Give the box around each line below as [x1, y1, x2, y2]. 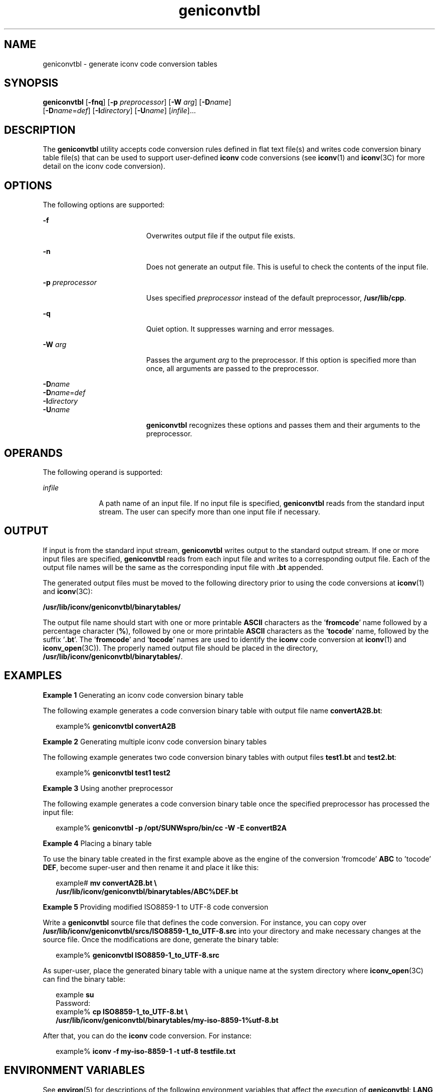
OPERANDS [4, 446, 63, 459]
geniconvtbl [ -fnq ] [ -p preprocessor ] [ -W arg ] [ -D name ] [43, 98, 232, 107]
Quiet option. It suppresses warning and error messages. [146, 325, 334, 334]
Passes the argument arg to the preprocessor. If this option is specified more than [146, 356, 416, 365]
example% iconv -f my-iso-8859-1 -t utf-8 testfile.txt [56, 1046, 236, 1055]
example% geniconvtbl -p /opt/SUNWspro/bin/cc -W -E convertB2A [56, 823, 287, 832]
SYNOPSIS [4, 77, 59, 90]
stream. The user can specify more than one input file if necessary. [99, 507, 320, 516]
